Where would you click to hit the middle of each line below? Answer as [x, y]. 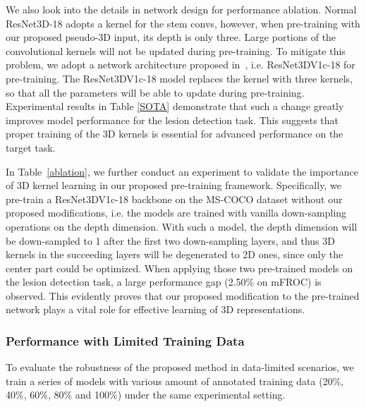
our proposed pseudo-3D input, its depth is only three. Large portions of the [171, 37]
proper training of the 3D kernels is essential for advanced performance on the [175, 134]
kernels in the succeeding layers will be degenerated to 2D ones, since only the [175, 254]
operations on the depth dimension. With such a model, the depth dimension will [182, 226]
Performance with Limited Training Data [125, 340]
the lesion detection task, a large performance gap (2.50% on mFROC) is [164, 282]
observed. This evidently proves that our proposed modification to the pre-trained [183, 295]
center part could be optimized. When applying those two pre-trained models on [179, 268]
